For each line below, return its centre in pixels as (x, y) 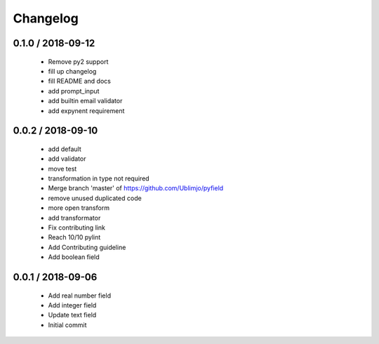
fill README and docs (80, 81)
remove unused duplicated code (95, 198)
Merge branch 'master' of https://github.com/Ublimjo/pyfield (136, 188)
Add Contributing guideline (87, 247)
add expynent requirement (86, 111)
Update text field (72, 315)
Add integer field (72, 305)
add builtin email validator (85, 101)
